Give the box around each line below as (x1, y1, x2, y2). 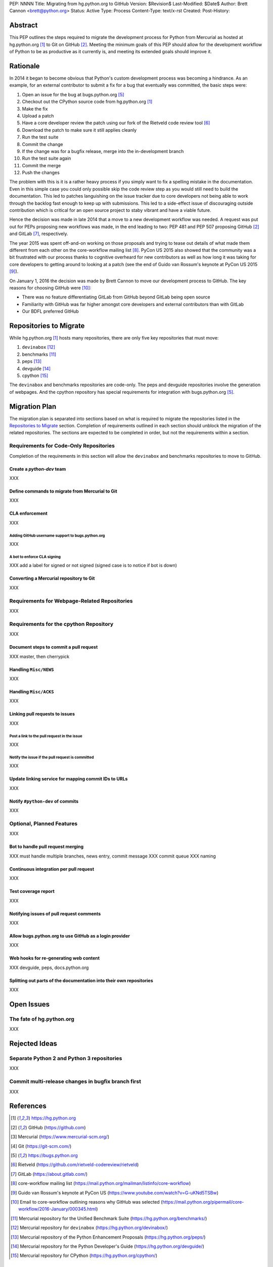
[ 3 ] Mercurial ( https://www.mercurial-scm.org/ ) (11, 1134, 110, 1140)
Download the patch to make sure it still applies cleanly (22, 127, 137, 133)
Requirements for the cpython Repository (9, 620, 114, 627)
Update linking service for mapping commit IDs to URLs (9, 776, 128, 782)
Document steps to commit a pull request (9, 644, 98, 650)
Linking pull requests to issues (9, 711, 75, 717)
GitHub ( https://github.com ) (28, 1124, 86, 1130)
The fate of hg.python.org (9, 1015, 74, 1022)
